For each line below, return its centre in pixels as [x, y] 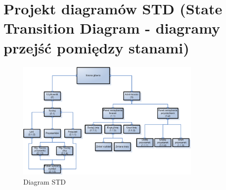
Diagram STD [45, 182]
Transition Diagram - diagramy [112, 28]
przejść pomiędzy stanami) [96, 47]
